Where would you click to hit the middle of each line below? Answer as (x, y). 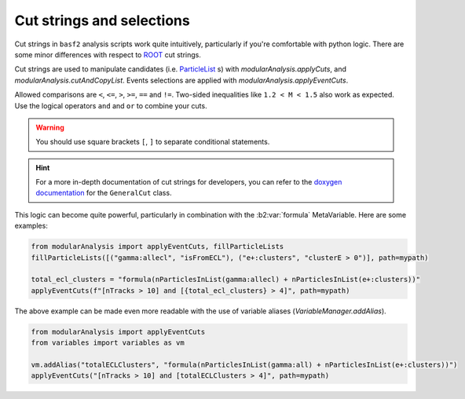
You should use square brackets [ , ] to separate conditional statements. (153, 142)
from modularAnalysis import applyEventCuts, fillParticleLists (157, 247)
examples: (31, 226)
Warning (50, 127)
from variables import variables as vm (108, 343)
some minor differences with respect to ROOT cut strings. (108, 54)
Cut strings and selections (102, 20)
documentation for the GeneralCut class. (104, 193)
